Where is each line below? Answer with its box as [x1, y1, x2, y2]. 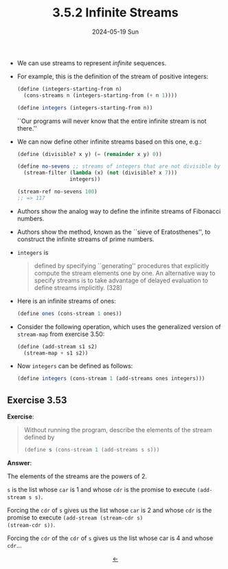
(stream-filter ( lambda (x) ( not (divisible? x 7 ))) [23, 170, 178, 177]
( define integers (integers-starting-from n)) [16, 104, 153, 111]
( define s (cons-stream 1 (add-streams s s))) [23, 447, 160, 454]
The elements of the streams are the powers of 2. [7, 472, 148, 480]
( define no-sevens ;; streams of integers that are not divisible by [16, 163, 221, 170]
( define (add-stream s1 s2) [16, 343, 98, 350]
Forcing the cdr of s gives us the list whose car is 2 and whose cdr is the [7, 506, 212, 514]
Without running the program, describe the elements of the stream [23, 426, 212, 434]
